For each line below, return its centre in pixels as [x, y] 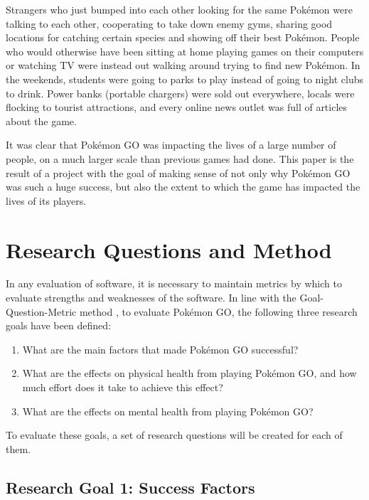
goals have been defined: [58, 325]
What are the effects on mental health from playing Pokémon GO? [168, 411]
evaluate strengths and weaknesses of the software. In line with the [151, 298]
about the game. [41, 121]
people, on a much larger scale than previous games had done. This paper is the [180, 158]
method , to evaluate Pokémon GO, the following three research [218, 311]
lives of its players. [46, 200]
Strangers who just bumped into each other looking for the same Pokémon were [179, 9]
